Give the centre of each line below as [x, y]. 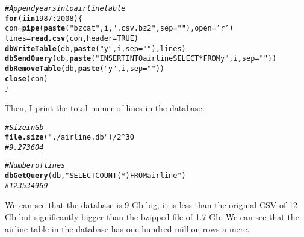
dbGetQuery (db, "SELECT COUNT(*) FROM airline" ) [95, 176]
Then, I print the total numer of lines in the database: [105, 107]
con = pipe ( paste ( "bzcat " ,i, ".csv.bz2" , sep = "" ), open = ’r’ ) [119, 29]
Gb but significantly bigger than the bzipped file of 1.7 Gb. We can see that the [152, 217]
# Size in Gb [24, 127]
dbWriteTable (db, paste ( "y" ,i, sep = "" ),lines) [95, 48]
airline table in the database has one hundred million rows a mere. [127, 228]
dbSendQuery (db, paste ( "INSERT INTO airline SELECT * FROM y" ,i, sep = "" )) [141, 59]
